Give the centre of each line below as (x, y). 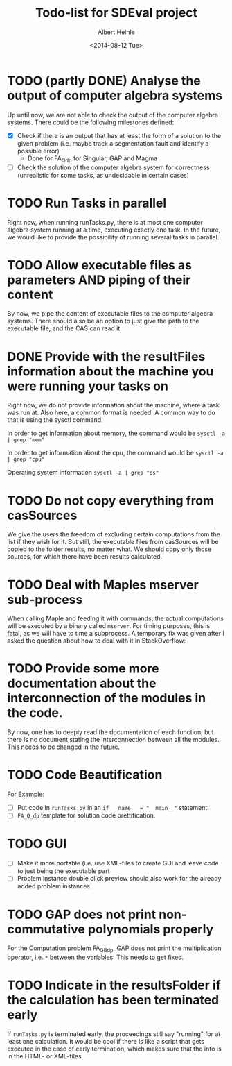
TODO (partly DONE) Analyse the (104, 81)
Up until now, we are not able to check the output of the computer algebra (113, 115)
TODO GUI (37, 844)
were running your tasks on (88, 386)
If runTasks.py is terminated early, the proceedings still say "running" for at (114, 1034)
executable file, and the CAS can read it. (65, 328)
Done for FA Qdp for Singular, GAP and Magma (92, 159)
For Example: (26, 794)
